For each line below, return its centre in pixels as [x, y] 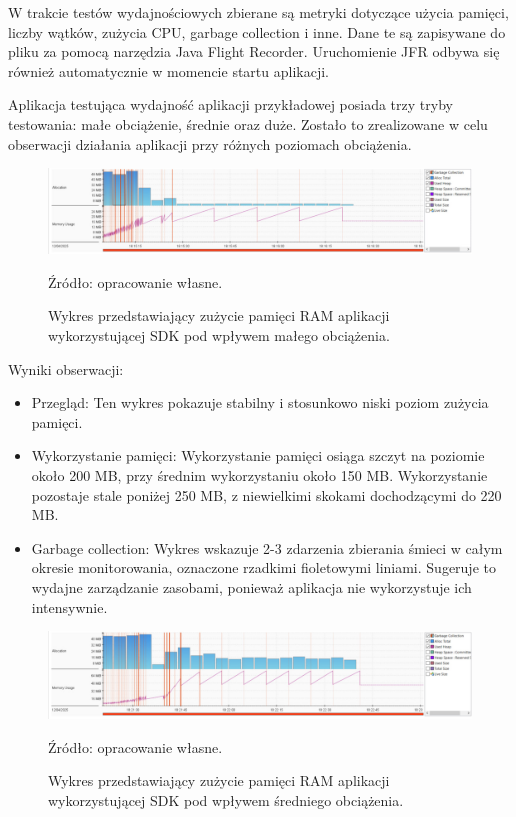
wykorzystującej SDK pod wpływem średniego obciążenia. [226, 799]
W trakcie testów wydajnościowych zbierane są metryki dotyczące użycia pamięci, [258, 12]
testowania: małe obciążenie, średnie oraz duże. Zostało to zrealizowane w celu [248, 123]
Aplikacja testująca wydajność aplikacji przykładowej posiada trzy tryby [230, 104]
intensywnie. [69, 606]
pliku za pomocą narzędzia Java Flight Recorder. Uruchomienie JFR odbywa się [254, 51]
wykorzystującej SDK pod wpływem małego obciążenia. [219, 335]
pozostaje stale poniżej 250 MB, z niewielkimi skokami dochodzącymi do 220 [266, 494]
